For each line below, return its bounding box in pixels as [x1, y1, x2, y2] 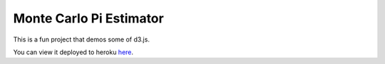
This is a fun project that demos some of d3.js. [13, 35, 150, 44]
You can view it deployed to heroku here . [13, 48, 134, 56]
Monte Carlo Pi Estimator [13, 11, 164, 26]
